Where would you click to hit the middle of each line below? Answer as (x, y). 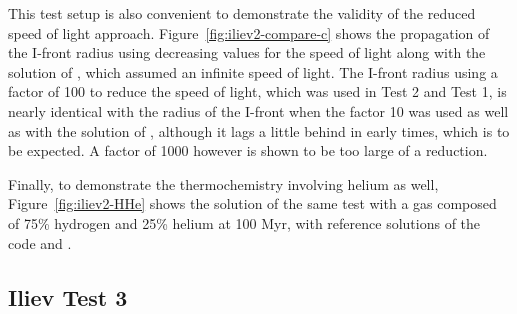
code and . (40, 242)
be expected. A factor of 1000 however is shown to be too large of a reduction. (248, 150)
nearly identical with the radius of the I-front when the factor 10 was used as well (258, 110)
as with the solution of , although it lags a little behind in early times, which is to (259, 130)
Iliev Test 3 (68, 296)
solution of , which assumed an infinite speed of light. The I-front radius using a (253, 71)
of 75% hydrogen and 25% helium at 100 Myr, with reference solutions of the (244, 222)
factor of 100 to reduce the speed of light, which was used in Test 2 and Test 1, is (257, 91)
